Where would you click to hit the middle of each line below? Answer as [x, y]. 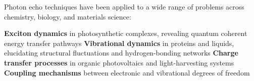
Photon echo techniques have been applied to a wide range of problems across [124, 6]
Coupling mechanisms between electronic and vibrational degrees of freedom [127, 72]
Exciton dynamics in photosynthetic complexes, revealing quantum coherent [126, 33]
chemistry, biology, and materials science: [68, 16]
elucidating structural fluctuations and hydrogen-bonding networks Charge [121, 53]
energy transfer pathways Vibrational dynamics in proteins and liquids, [119, 43]
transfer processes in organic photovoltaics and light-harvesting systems [119, 62]
